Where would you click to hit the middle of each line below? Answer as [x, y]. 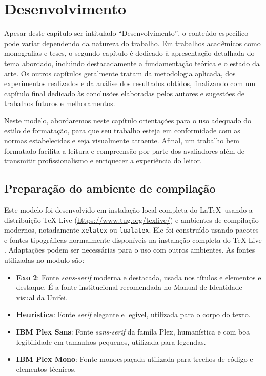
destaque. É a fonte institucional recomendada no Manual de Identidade [129, 287]
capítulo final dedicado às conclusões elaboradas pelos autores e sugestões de [124, 93]
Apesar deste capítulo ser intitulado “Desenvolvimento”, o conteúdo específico [126, 33]
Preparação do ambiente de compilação [110, 188]
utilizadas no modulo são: [44, 260]
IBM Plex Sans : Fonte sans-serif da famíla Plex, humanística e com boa [133, 332]
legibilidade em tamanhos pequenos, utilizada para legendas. [111, 341]
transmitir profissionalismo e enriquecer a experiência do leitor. [103, 161]
